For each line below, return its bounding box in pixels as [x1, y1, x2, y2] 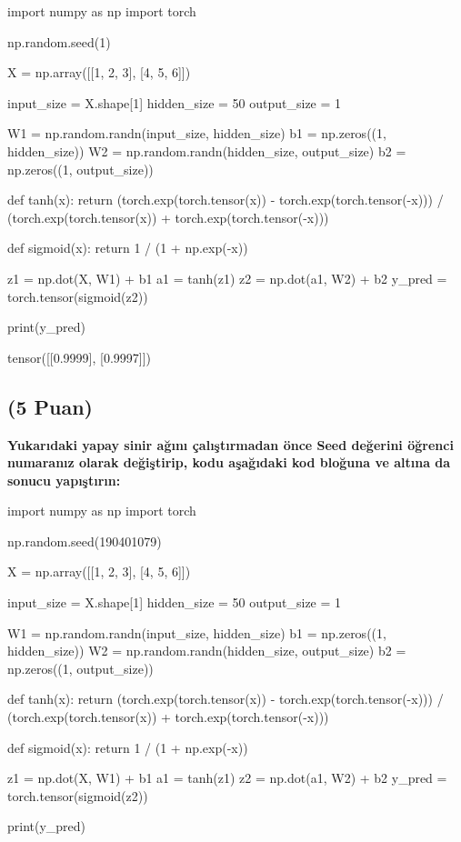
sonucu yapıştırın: [7, 470, 121, 489]
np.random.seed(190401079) [7, 531, 162, 550]
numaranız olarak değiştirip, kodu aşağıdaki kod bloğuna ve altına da [7, 453, 451, 472]
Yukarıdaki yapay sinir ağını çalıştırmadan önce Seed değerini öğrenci [7, 435, 454, 454]
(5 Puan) [7, 392, 93, 420]
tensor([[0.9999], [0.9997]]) [7, 347, 152, 366]
